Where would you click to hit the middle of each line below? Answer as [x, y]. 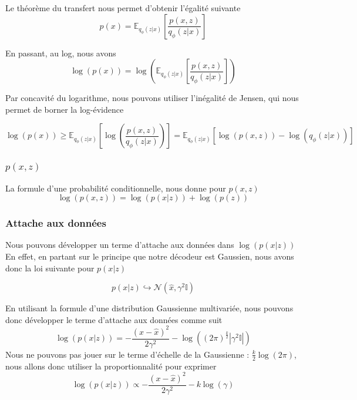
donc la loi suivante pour [50, 268]
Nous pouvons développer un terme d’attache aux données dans [120, 245]
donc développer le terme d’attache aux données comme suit [114, 319]
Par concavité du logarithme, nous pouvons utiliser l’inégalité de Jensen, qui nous [152, 98]
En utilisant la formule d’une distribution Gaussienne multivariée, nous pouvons [149, 308]
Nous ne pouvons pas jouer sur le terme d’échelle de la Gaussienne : [127, 354]
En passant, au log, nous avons [61, 53]
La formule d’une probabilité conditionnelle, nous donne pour [116, 188]
